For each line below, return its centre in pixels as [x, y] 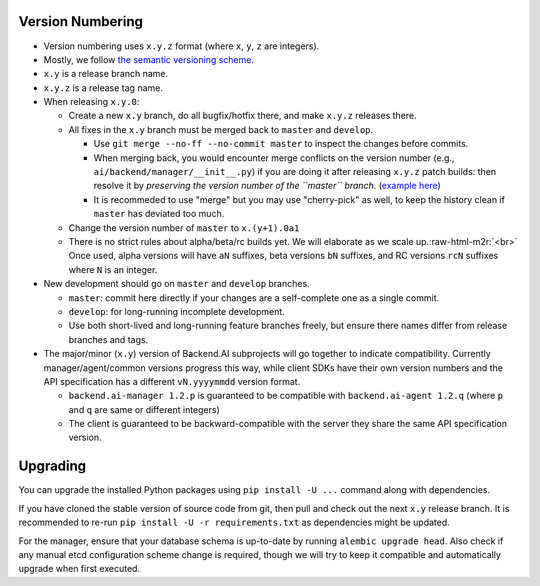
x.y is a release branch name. [106, 74]
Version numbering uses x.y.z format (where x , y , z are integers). [181, 46]
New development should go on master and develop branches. [176, 284]
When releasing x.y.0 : [91, 102]
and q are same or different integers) [144, 409]
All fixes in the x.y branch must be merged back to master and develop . [221, 129]
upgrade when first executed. [79, 569]
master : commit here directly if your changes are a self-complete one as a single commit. [254, 297]
